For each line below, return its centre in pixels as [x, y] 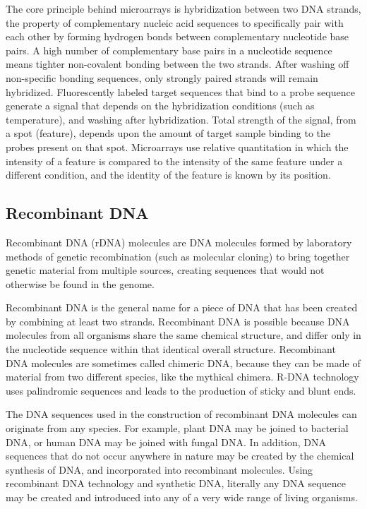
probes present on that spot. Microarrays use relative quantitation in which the [177, 146]
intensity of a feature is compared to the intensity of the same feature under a [174, 161]
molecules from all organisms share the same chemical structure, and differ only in [183, 335]
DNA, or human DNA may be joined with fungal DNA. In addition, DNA [166, 442]
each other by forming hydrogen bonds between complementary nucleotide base [178, 36]
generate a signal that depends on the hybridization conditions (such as [160, 106]
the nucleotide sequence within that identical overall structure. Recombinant [171, 349]
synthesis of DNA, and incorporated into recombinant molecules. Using [160, 469]
